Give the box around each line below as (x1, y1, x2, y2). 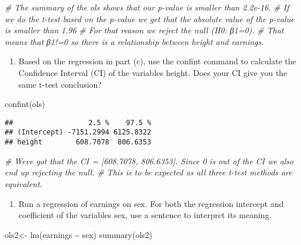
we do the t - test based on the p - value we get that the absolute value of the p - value (5, 12, 295, 25)
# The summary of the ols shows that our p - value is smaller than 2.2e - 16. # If (5, 1, 289, 13)
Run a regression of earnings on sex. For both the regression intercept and (18, 197, 284, 209)
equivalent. (5, 177, 43, 189)
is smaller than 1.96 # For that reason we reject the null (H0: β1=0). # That (5, 24, 284, 36)
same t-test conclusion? (18, 78, 102, 90)
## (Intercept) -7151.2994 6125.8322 (5, 128, 151, 137)
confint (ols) (5, 98, 45, 110)
